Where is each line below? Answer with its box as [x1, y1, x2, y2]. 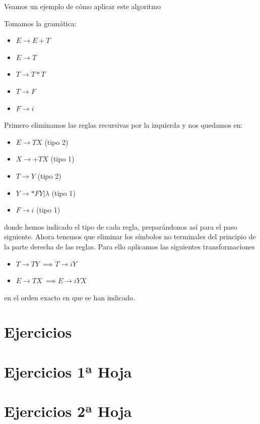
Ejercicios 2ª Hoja [4, 401, 132, 421]
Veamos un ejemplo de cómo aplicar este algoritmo [4, 1, 161, 11]
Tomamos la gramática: [4, 18, 77, 28]
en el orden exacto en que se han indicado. [4, 292, 135, 302]
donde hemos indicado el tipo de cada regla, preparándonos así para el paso [4, 221, 237, 232]
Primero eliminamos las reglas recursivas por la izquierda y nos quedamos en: [4, 120, 243, 130]
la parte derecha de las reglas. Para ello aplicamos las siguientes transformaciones [4, 241, 255, 251]
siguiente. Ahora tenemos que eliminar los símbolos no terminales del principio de [4, 231, 256, 242]
